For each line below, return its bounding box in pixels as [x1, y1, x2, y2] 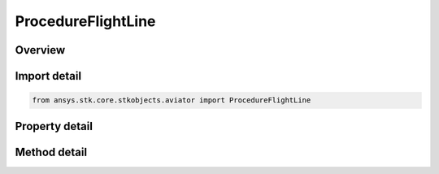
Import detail [15, 69, 81, 83]
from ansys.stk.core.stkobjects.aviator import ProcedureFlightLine [32, 96, 311, 105]
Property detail [15, 119, 93, 133]
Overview [15, 43, 66, 57]
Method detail [15, 145, 88, 159]
